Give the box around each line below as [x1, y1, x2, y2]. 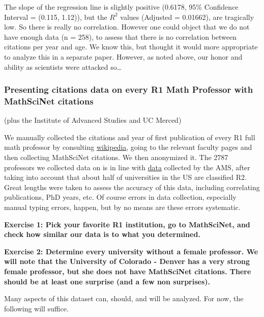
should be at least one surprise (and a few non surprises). [4, 276, 211, 286]
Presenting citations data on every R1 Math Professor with [4, 83, 253, 96]
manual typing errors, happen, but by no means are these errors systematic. [4, 202, 241, 213]
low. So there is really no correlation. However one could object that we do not [4, 21, 250, 32]
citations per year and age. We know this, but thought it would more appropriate [4, 41, 258, 52]
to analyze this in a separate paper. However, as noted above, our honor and [4, 51, 243, 62]
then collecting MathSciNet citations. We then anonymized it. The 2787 [4, 152, 228, 163]
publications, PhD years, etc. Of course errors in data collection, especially [4, 192, 237, 202]
